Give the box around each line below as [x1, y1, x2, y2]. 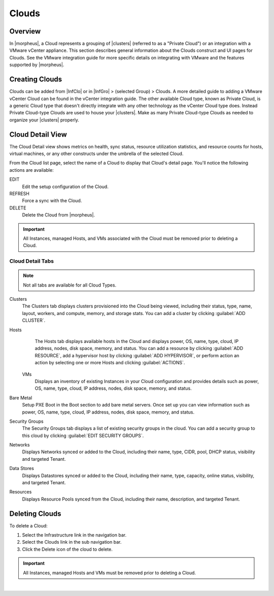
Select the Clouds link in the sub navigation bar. [22, 539, 122, 545]
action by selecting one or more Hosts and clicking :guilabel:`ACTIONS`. [35, 360, 185, 366]
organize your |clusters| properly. [9, 117, 80, 123]
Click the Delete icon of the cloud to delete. [22, 546, 113, 552]
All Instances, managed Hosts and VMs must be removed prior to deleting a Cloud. [23, 570, 196, 576]
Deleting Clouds [9, 509, 61, 518]
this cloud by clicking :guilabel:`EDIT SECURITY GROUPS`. [22, 432, 144, 438]
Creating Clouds [9, 75, 62, 84]
